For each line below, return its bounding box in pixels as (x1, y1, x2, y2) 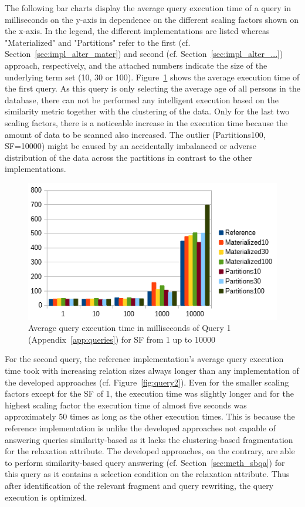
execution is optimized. (5, 491, 87, 503)
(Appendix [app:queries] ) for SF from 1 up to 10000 (28, 333, 215, 345)
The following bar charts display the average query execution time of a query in (5, 2, 292, 13)
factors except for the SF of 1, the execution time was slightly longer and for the (5, 387, 294, 400)
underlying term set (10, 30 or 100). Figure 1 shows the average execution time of (5, 70, 300, 83)
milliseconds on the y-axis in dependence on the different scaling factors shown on (5, 13, 299, 25)
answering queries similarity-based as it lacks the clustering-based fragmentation (5, 433, 293, 445)
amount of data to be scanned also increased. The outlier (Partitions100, (5, 128, 266, 140)
